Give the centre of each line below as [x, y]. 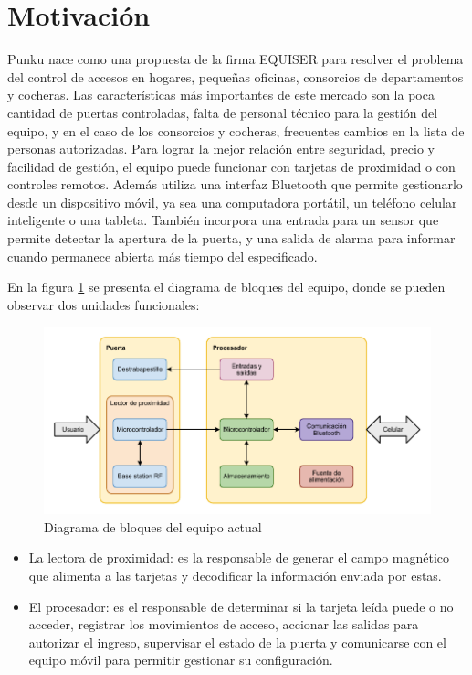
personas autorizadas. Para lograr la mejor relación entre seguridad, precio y [221, 149]
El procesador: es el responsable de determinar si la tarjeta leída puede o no [241, 606]
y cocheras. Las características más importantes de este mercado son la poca [221, 95]
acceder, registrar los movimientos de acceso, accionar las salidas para [224, 624]
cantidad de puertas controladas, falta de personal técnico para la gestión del [223, 112]
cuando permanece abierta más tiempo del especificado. [163, 256]
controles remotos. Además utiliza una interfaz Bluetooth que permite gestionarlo [235, 184]
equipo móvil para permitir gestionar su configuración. [181, 660]
